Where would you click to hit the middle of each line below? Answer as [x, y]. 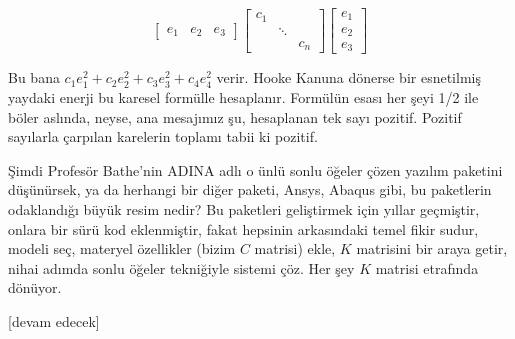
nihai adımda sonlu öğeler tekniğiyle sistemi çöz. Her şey [181, 267]
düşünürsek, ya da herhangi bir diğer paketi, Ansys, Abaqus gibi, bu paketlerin [250, 189]
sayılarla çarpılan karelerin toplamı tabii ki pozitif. [163, 136]
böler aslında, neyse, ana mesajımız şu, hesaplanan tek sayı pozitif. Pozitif [235, 116]
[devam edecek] [54, 321]
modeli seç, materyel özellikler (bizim [122, 248]
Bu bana [34, 77]
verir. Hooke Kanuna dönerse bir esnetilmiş [348, 77]
